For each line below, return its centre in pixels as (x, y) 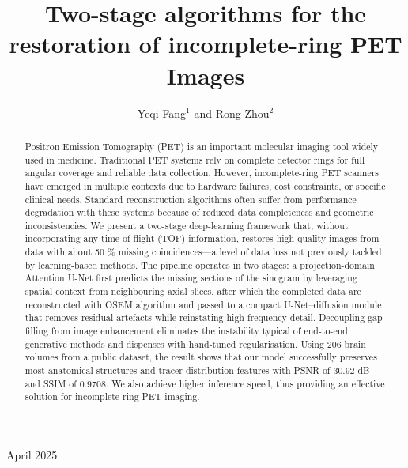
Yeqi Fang (162, 113)
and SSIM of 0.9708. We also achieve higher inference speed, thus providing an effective (205, 383)
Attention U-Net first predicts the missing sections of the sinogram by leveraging (191, 278)
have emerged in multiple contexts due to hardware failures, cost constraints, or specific (205, 185)
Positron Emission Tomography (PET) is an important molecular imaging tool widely (202, 146)
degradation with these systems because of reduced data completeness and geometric (199, 212)
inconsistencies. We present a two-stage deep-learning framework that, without (187, 225)
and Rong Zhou (232, 113)
